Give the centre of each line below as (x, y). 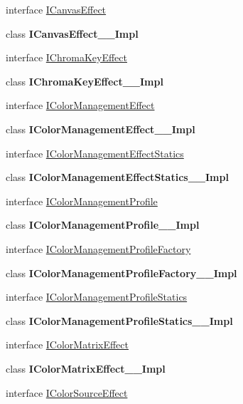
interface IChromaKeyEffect (66, 57)
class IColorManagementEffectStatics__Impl (117, 177)
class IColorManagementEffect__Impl (101, 129)
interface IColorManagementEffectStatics (95, 153)
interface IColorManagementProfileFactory (98, 248)
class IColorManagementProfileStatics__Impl (119, 320)
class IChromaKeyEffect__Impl (85, 81)
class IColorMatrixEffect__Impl (86, 368)
